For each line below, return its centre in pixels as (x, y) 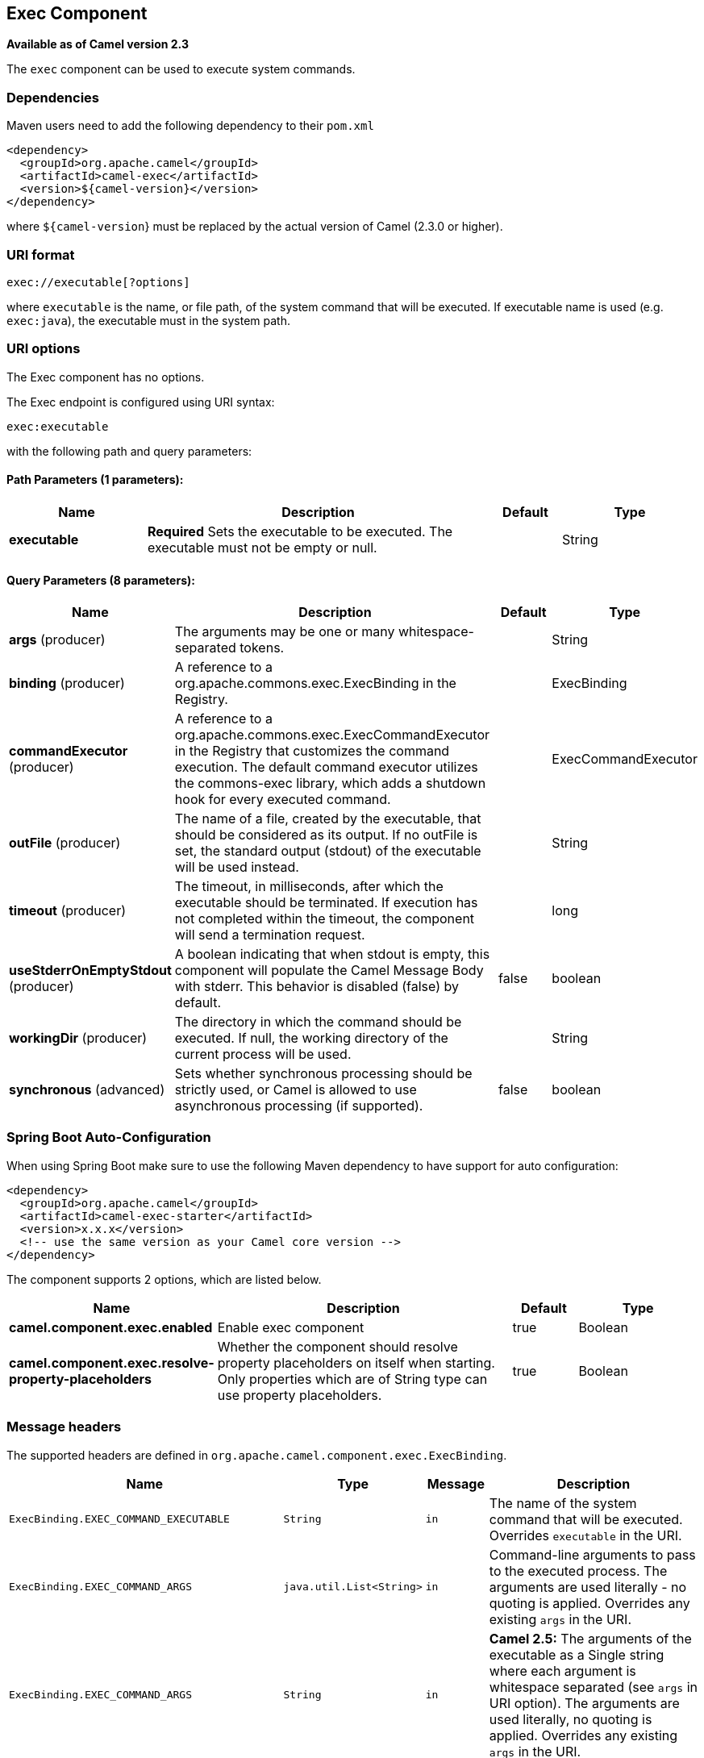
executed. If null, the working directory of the (311, 1038)
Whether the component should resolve (337, 1346)
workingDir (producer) (78, 1038)
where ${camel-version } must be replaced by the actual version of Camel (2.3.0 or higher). (255, 227)
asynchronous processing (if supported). (299, 1106)
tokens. (262, 648)
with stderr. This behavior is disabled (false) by (317, 987)
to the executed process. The (578, 1571)
